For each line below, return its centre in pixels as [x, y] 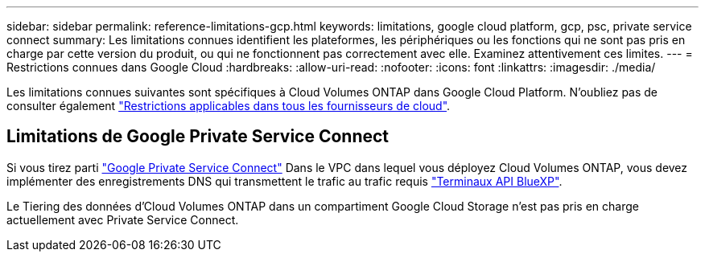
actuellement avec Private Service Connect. [123, 219]
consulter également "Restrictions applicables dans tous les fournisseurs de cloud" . [229, 106]
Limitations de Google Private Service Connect [198, 137]
